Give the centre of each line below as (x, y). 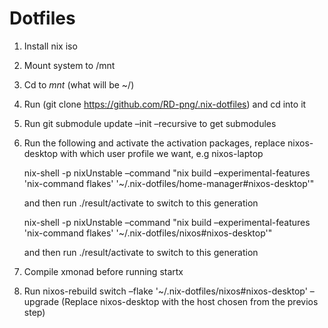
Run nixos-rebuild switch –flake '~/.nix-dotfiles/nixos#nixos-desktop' (165, 291)
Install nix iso (50, 46)
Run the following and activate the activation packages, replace (154, 143)
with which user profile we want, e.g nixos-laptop (161, 153)
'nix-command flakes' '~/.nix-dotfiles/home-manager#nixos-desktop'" (169, 183)
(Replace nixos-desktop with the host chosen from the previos (190, 301)
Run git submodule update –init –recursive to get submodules (150, 123)
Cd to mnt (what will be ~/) (79, 84)
